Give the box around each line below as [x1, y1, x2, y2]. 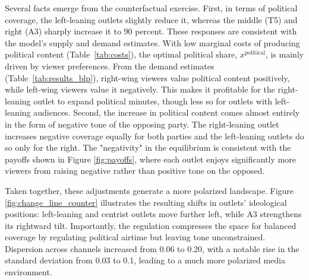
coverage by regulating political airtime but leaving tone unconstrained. [5, 231, 266, 243]
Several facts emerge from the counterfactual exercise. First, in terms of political [5, 2, 298, 14]
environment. [5, 266, 52, 278]
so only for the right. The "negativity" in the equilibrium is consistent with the [5, 141, 291, 154]
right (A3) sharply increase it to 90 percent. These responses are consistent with [5, 25, 297, 37]
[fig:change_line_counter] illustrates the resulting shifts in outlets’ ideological [5, 196, 287, 208]
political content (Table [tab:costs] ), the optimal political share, [5, 48, 238, 61]
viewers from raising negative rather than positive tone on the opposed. [5, 164, 265, 177]
